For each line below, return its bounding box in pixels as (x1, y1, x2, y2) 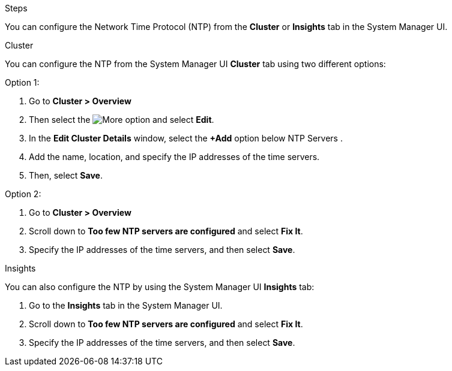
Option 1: (5, 77, 40, 88)
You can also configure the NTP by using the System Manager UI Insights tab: (5, 282, 315, 292)
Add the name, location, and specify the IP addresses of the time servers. (29, 152, 320, 162)
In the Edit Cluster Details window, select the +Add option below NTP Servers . (29, 133, 343, 143)
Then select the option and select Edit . (29, 114, 214, 125)
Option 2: (5, 189, 41, 199)
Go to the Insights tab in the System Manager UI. (29, 300, 223, 310)
